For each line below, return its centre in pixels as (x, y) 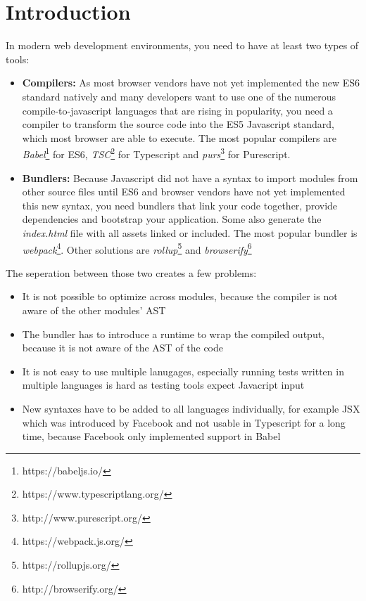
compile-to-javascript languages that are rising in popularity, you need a (177, 110)
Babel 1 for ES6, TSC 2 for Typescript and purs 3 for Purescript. (156, 153)
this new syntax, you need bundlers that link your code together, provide (180, 205)
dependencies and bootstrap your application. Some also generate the (172, 219)
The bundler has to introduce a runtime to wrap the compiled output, (173, 334)
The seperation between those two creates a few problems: (131, 272)
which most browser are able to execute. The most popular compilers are (179, 137)
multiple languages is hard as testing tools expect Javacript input (163, 385)
